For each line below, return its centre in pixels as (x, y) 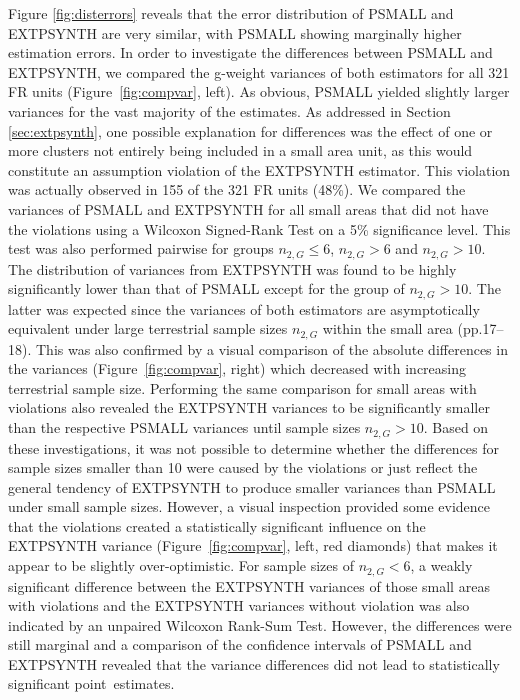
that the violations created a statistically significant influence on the (217, 525)
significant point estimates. (91, 683)
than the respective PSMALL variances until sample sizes (184, 427)
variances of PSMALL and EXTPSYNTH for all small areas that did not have (248, 208)
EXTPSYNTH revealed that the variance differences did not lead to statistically (254, 663)
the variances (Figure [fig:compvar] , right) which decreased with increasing (237, 368)
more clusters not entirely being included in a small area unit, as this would (240, 150)
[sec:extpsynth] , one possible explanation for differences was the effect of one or (250, 130)
